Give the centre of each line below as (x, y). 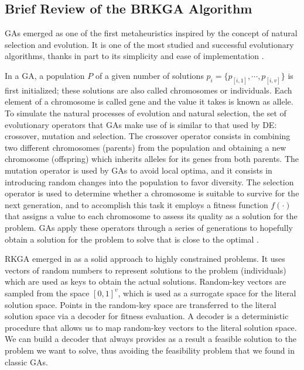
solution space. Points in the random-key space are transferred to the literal (141, 304)
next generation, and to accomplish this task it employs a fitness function (136, 204)
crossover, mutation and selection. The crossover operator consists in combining (148, 136)
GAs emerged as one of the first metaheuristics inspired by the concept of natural (151, 33)
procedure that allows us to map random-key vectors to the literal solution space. (151, 327)
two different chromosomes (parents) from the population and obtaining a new (146, 147)
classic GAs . (26, 362)
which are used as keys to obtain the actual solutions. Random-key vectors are (146, 281)
